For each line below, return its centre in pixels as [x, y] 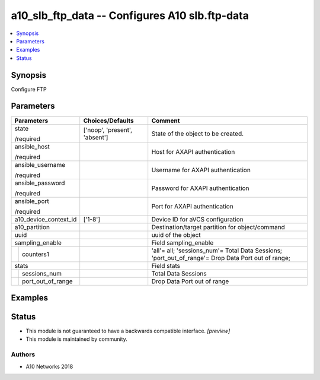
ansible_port [32, 201]
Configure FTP [29, 89]
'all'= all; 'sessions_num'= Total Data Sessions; [217, 251]
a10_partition [32, 227]
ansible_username [40, 164]
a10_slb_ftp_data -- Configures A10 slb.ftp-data [130, 15]
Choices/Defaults [108, 121]
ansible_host [32, 147]
